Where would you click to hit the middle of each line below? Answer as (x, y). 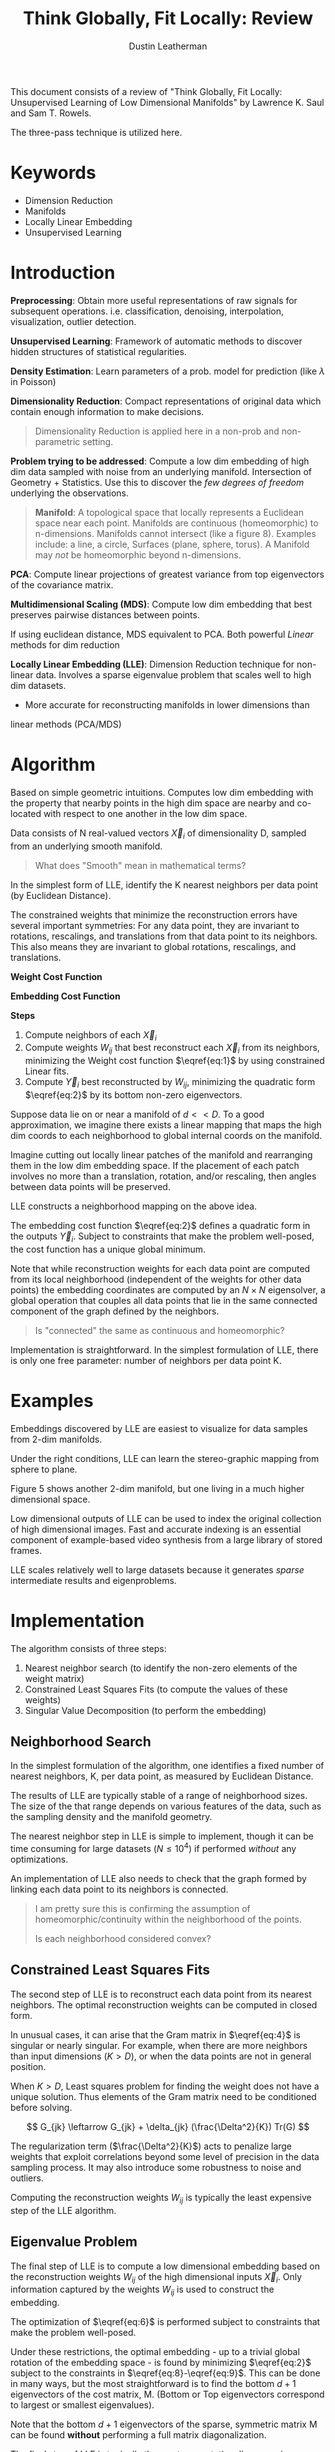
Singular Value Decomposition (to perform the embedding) (145, 1710)
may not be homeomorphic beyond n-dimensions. (138, 554)
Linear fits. (47, 1071)
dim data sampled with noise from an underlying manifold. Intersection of (161, 471)
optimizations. (39, 1859)
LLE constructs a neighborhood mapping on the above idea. (134, 1206)
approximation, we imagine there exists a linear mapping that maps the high (166, 1124)
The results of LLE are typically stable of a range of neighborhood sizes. (159, 1796)
